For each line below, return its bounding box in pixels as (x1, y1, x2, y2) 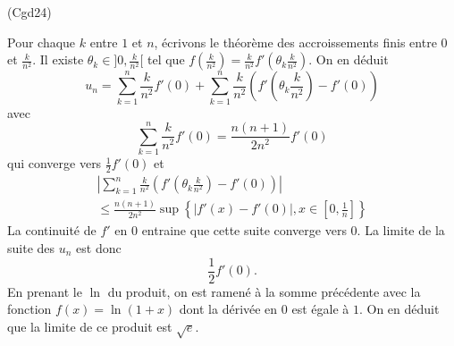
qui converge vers (7, 154, 102, 173)
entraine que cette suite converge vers (141, 221, 347, 240)
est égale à (291, 300, 349, 318)
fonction (7, 300, 52, 318)
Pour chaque (7, 32, 76, 51)
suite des (7, 239, 55, 257)
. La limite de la (357, 221, 445, 240)
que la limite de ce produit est (7, 316, 172, 335)
